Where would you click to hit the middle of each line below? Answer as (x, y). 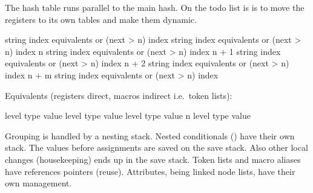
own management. (38, 183)
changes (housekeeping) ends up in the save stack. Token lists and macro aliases (153, 159)
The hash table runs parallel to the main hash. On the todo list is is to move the (155, 7)
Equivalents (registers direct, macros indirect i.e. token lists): (119, 95)
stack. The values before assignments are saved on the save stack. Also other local (156, 147)
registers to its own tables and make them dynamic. (101, 19)
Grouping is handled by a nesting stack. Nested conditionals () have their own (150, 135)
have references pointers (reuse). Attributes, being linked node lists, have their (150, 171)
